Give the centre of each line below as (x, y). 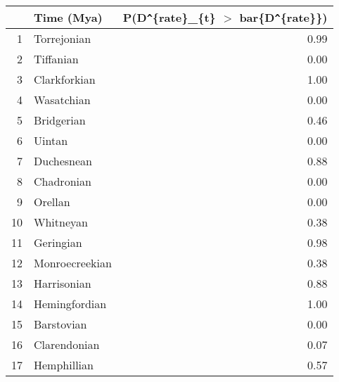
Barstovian (60, 324)
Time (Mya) (68, 17)
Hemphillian (64, 365)
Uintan (51, 140)
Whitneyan (61, 222)
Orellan (52, 202)
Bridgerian (60, 120)
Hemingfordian (70, 304)
